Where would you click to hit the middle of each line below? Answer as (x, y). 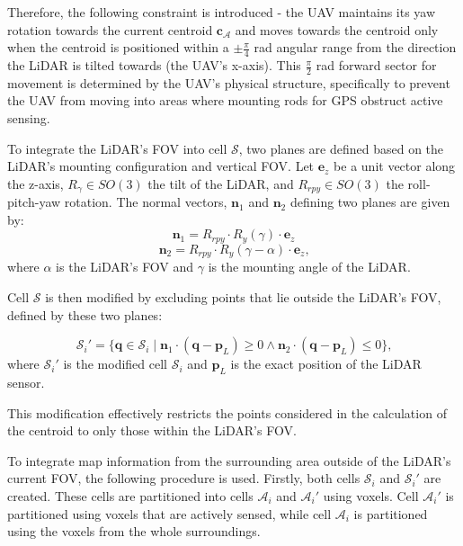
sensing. (29, 118)
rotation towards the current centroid (110, 29)
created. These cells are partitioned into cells (130, 495)
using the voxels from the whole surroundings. (134, 531)
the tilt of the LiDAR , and (221, 183)
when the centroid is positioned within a (118, 47)
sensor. (26, 382)
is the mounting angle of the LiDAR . (309, 267)
